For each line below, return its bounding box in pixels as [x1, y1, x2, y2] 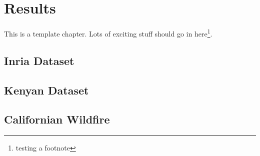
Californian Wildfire [4, 111, 110, 127]
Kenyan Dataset [4, 82, 89, 97]
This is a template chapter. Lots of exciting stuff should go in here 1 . [4, 27, 212, 38]
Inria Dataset [4, 52, 74, 68]
